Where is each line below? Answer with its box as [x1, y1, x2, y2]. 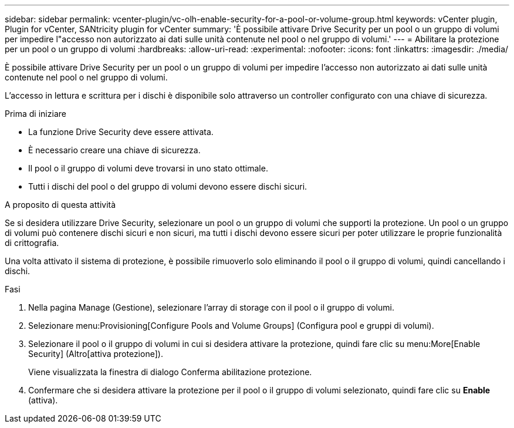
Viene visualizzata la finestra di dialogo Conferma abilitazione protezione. [28, 367, 312, 377]
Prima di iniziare [5, 109, 66, 119]
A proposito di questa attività [5, 200, 116, 210]
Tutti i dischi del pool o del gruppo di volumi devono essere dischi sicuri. [28, 181, 307, 191]
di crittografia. [5, 238, 59, 248]
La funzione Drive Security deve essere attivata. [28, 127, 214, 137]
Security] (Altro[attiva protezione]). [28, 349, 163, 359]
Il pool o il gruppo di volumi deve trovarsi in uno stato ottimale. [28, 163, 268, 173]
